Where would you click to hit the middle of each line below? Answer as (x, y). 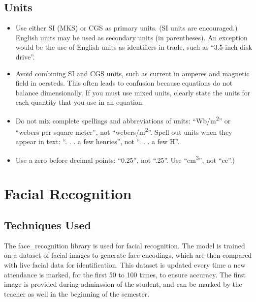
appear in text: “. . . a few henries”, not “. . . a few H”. (97, 141)
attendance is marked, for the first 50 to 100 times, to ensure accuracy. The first (125, 274)
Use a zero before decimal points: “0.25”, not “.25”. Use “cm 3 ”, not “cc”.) (125, 159)
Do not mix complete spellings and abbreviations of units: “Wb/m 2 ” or (123, 120)
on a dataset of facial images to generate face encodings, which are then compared (128, 255)
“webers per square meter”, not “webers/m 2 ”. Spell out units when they (124, 131)
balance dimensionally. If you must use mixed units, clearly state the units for (133, 92)
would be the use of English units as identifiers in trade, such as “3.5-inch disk (134, 47)
